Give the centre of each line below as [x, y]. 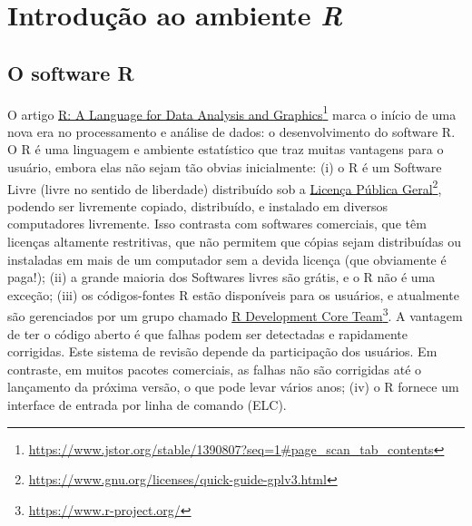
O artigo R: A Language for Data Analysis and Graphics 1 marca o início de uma [232, 112]
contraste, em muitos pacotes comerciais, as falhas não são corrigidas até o [215, 369]
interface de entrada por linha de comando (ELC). [147, 405]
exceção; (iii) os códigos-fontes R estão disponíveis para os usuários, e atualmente [233, 294]
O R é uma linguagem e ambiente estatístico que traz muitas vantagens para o [226, 149]
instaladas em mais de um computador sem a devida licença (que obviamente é [227, 259]
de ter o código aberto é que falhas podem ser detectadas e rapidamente [207, 333]
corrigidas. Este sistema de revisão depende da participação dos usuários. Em [222, 351]
